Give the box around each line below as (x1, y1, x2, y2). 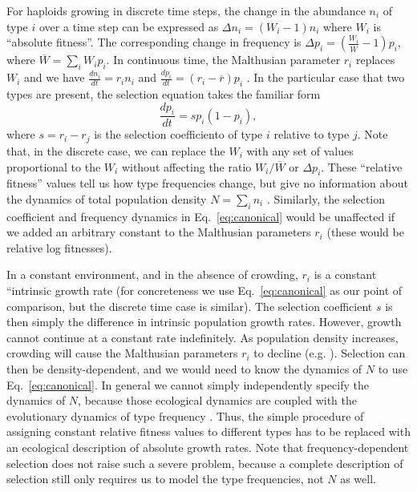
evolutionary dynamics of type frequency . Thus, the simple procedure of (6, 407, 364, 424)
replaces (355, 51, 395, 68)
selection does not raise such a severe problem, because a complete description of (6, 454, 403, 471)
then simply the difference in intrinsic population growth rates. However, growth (6, 313, 402, 330)
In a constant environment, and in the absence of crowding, (6, 266, 298, 283)
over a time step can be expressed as (39, 18, 219, 34)
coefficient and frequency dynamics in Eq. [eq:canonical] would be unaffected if (6, 208, 395, 224)
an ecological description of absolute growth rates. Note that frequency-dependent (6, 439, 409, 456)
